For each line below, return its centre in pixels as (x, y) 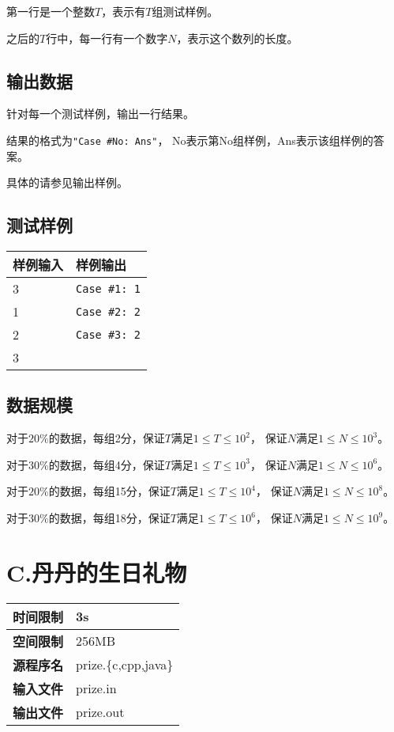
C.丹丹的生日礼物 (97, 572)
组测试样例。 (185, 11)
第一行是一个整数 (51, 11)
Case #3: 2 (108, 334)
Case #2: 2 (108, 311)
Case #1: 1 (108, 288)
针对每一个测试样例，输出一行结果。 (100, 114)
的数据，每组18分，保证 (109, 518)
